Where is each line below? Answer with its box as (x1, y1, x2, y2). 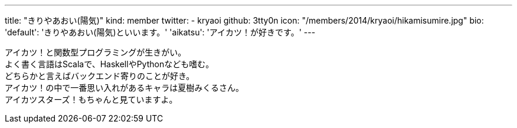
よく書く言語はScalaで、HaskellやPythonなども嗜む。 (5, 59, 214, 69)
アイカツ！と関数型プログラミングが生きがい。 (5, 47, 186, 57)
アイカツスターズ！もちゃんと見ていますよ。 (5, 94, 178, 104)
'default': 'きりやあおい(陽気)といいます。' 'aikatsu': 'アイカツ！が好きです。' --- (5, 27, 316, 37)
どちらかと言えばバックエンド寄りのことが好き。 (5, 71, 195, 81)
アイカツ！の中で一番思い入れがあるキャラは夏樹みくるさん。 (5, 83, 244, 93)
